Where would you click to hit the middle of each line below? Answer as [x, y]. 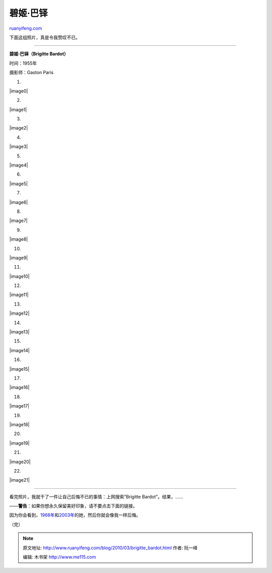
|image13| [19, 332]
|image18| [19, 424]
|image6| [19, 202]
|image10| [19, 276]
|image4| [19, 165]
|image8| [19, 239]
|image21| [19, 480]
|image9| [19, 258]
